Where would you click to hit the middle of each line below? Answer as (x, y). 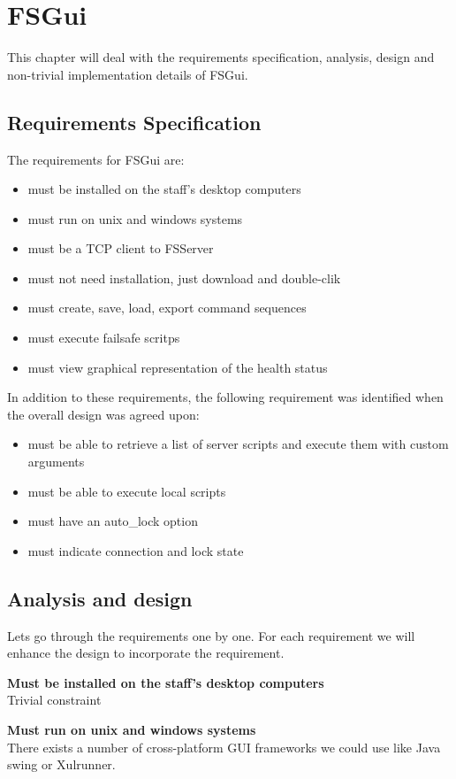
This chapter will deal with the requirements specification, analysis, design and (221, 57)
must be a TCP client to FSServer (121, 248)
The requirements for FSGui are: (96, 159)
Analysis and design (100, 598)
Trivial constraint (54, 700)
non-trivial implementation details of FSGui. (128, 74)
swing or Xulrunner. (61, 764)
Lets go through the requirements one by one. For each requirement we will (211, 635)
